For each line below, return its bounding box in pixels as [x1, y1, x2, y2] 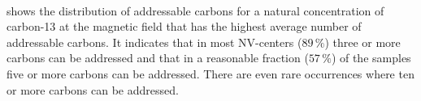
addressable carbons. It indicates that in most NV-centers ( [7, 33, 302, 50]
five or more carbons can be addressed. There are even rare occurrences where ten [7, 65, 414, 82]
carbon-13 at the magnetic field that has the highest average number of [7, 18, 362, 35]
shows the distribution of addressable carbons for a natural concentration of [7, 2, 384, 19]
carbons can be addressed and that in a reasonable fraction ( [7, 49, 309, 66]
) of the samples [331, 49, 411, 66]
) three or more [324, 33, 401, 50]
